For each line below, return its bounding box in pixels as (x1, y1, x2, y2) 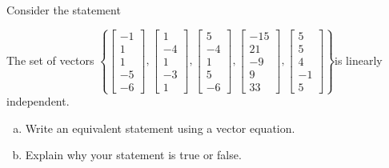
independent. (6, 93, 70, 110)
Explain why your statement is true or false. (25, 146, 242, 163)
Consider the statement (6, 2, 121, 18)
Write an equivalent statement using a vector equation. (25, 119, 295, 136)
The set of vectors (6, 51, 94, 68)
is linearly (335, 51, 383, 68)
